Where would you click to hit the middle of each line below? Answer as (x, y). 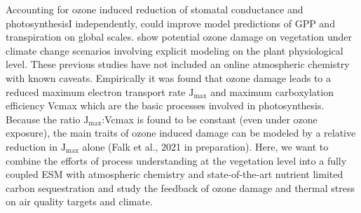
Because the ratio (43, 119)
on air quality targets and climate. (79, 201)
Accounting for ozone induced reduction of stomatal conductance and (155, 9)
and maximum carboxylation (272, 91)
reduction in (32, 146)
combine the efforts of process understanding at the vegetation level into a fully (176, 160)
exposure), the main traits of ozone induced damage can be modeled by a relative (181, 133)
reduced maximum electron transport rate (96, 91)
